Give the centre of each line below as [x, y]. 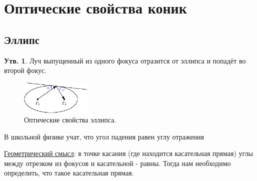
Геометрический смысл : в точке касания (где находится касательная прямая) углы [128, 153]
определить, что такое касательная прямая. [69, 173]
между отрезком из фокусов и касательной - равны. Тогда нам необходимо [117, 163]
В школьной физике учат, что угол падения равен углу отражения [104, 136]
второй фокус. [25, 70]
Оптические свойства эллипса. [70, 120]
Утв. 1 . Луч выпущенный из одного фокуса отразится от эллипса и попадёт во [125, 60]
